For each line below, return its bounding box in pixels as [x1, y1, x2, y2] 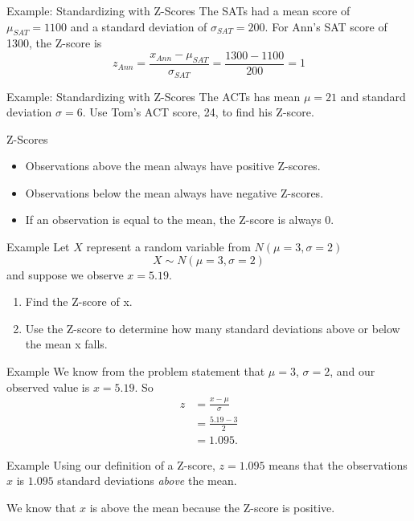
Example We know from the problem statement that [6, 363, 265, 380]
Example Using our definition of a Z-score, [6, 456, 215, 473]
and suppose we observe [6, 266, 124, 283]
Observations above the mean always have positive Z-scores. [25, 157, 321, 174]
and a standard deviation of [70, 18, 207, 35]
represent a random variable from [86, 238, 251, 255]
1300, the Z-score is [6, 35, 102, 51]
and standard [340, 88, 406, 104]
